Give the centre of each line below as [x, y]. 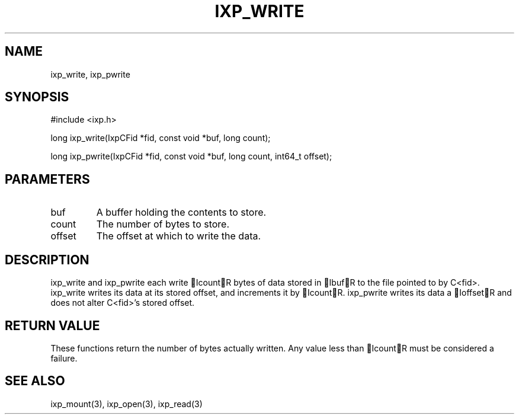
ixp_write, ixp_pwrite [90, 74]
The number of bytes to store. [163, 224]
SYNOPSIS [37, 97]
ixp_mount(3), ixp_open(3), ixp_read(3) [126, 404]
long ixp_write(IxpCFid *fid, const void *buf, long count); [161, 138]
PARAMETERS [47, 179]
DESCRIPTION [47, 260]
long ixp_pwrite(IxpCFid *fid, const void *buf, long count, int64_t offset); [191, 156]
